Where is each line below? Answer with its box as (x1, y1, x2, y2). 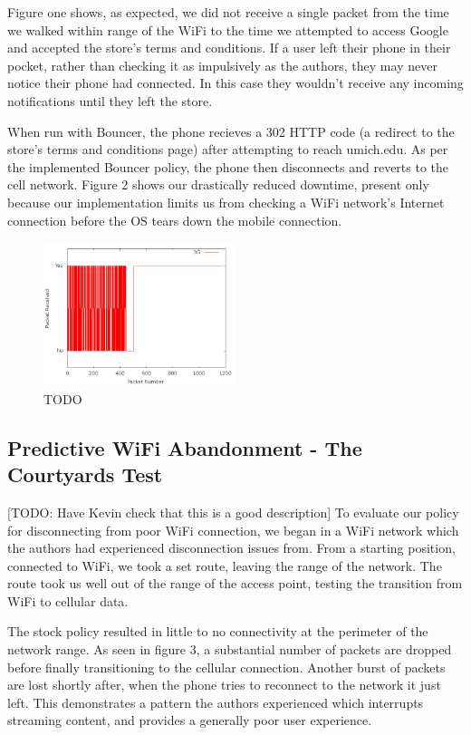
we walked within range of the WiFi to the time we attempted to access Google (7, 20, 448, 39)
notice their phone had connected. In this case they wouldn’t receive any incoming (7, 73, 464, 92)
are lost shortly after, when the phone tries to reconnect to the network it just (7, 675, 441, 694)
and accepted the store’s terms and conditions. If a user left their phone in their (7, 38, 451, 57)
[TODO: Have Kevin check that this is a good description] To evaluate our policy (7, 502, 459, 521)
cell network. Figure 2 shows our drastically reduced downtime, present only (7, 175, 429, 194)
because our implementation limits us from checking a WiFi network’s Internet (7, 192, 445, 211)
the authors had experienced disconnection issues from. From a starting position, (7, 538, 456, 557)
